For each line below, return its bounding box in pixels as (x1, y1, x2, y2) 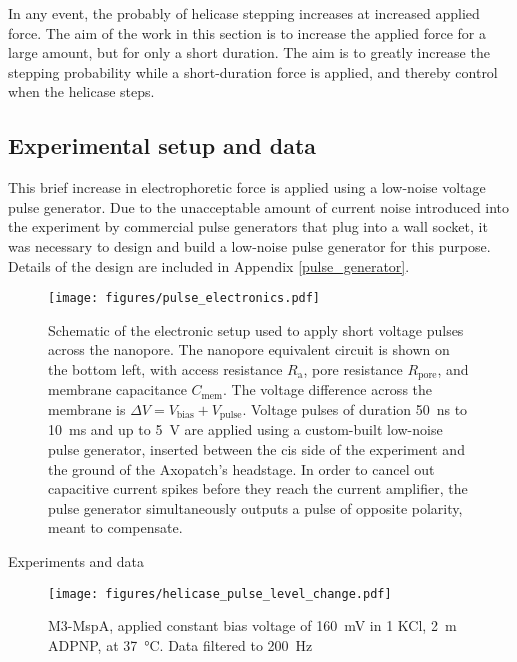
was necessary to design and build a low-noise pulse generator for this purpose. (8, 235, 491, 256)
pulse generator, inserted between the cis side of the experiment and (48, 439, 465, 460)
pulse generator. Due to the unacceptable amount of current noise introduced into (8, 196, 510, 217)
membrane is (48, 399, 126, 420)
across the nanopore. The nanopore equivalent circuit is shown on (48, 339, 450, 360)
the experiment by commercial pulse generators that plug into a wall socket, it (8, 216, 488, 237)
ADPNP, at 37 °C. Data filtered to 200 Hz (48, 634, 313, 655)
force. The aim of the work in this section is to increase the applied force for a (8, 22, 487, 43)
